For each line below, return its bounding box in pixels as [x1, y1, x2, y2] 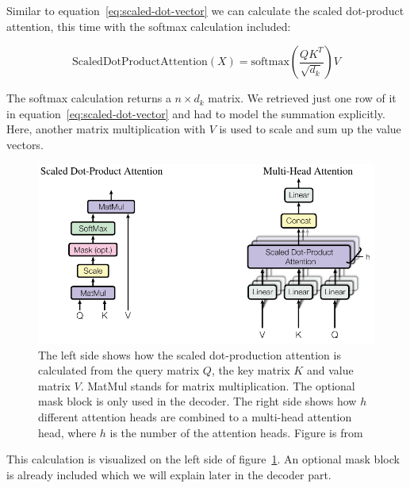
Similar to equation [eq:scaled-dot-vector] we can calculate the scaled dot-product [6, 2, 404, 18]
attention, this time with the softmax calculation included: [6, 17, 291, 34]
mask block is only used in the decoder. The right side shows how [38, 393, 357, 409]
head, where [38, 424, 97, 440]
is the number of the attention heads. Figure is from [109, 424, 363, 440]
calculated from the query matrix [38, 362, 200, 378]
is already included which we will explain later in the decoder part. [6, 466, 331, 482]
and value [306, 362, 354, 378]
